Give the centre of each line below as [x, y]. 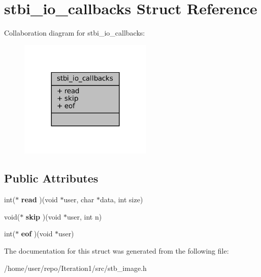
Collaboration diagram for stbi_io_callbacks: [75, 33]
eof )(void [37, 234]
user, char [79, 199]
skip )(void [43, 216]
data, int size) [121, 199]
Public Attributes [51, 178]
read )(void [39, 199]
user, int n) [84, 216]
